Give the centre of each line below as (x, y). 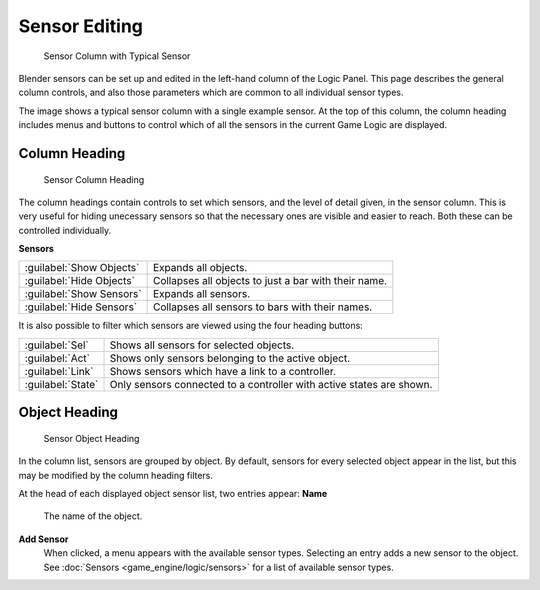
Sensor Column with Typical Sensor (117, 56)
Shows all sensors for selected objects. (202, 345)
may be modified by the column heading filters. (116, 475)
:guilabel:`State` (61, 384)
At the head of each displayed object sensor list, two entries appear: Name (173, 494)
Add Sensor (43, 539)
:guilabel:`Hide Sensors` (81, 307)
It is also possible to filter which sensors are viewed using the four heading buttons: (191, 326)
